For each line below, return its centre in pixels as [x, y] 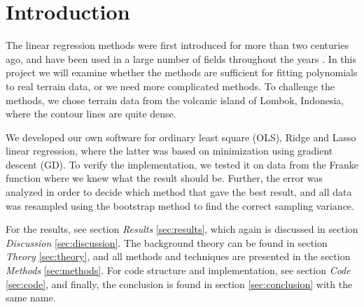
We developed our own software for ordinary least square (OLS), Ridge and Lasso [181, 137]
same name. [31, 298]
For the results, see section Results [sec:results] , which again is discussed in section [182, 229]
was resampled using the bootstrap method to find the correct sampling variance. [180, 205]
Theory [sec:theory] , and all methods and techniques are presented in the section [178, 256]
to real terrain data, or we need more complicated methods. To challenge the [170, 86]
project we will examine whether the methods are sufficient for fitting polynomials [182, 72]
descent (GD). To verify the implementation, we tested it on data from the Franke [182, 164]
